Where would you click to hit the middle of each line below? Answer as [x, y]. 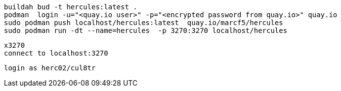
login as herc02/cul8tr [50, 68]
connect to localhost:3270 [56, 53]
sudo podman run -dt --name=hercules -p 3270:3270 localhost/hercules [146, 30]
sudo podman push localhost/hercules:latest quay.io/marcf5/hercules [144, 23]
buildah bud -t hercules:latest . [71, 7]
